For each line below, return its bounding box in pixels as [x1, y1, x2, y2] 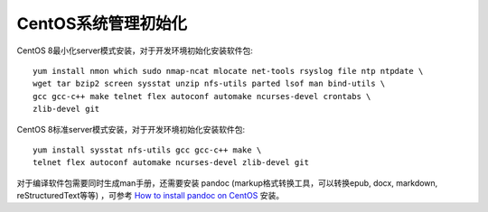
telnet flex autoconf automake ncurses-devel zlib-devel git [33, 158, 309, 168]
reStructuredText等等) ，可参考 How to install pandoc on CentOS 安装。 [16, 190, 285, 201]
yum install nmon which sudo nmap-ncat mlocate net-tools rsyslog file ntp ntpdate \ [33, 66, 424, 76]
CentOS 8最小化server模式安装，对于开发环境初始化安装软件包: [16, 45, 253, 56]
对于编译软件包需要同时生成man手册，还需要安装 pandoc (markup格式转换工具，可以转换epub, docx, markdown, [16, 177, 438, 189]
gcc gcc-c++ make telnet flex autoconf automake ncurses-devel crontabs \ [33, 91, 371, 101]
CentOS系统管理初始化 [16, 14, 187, 33]
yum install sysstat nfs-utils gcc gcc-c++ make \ [33, 144, 262, 155]
